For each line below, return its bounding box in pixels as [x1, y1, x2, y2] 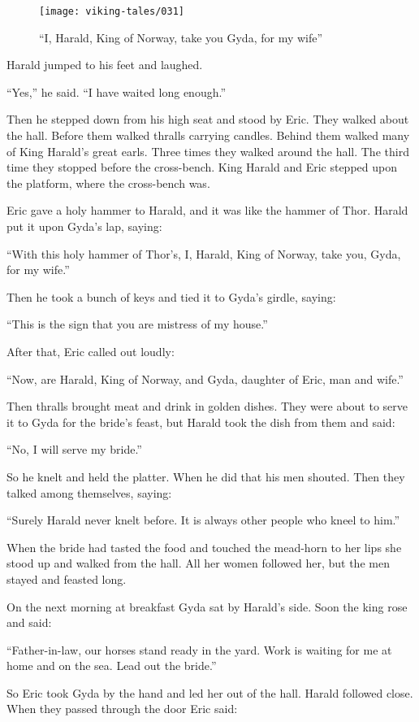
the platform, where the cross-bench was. [6, 174, 210, 191]
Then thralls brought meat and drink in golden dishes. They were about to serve [6, 398, 408, 415]
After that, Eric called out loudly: [6, 342, 175, 359]
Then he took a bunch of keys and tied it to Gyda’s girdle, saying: [6, 288, 336, 305]
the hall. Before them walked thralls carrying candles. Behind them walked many [6, 127, 410, 144]
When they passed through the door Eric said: [6, 700, 238, 717]
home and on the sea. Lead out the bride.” [6, 657, 217, 674]
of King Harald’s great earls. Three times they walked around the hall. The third [6, 142, 409, 159]
